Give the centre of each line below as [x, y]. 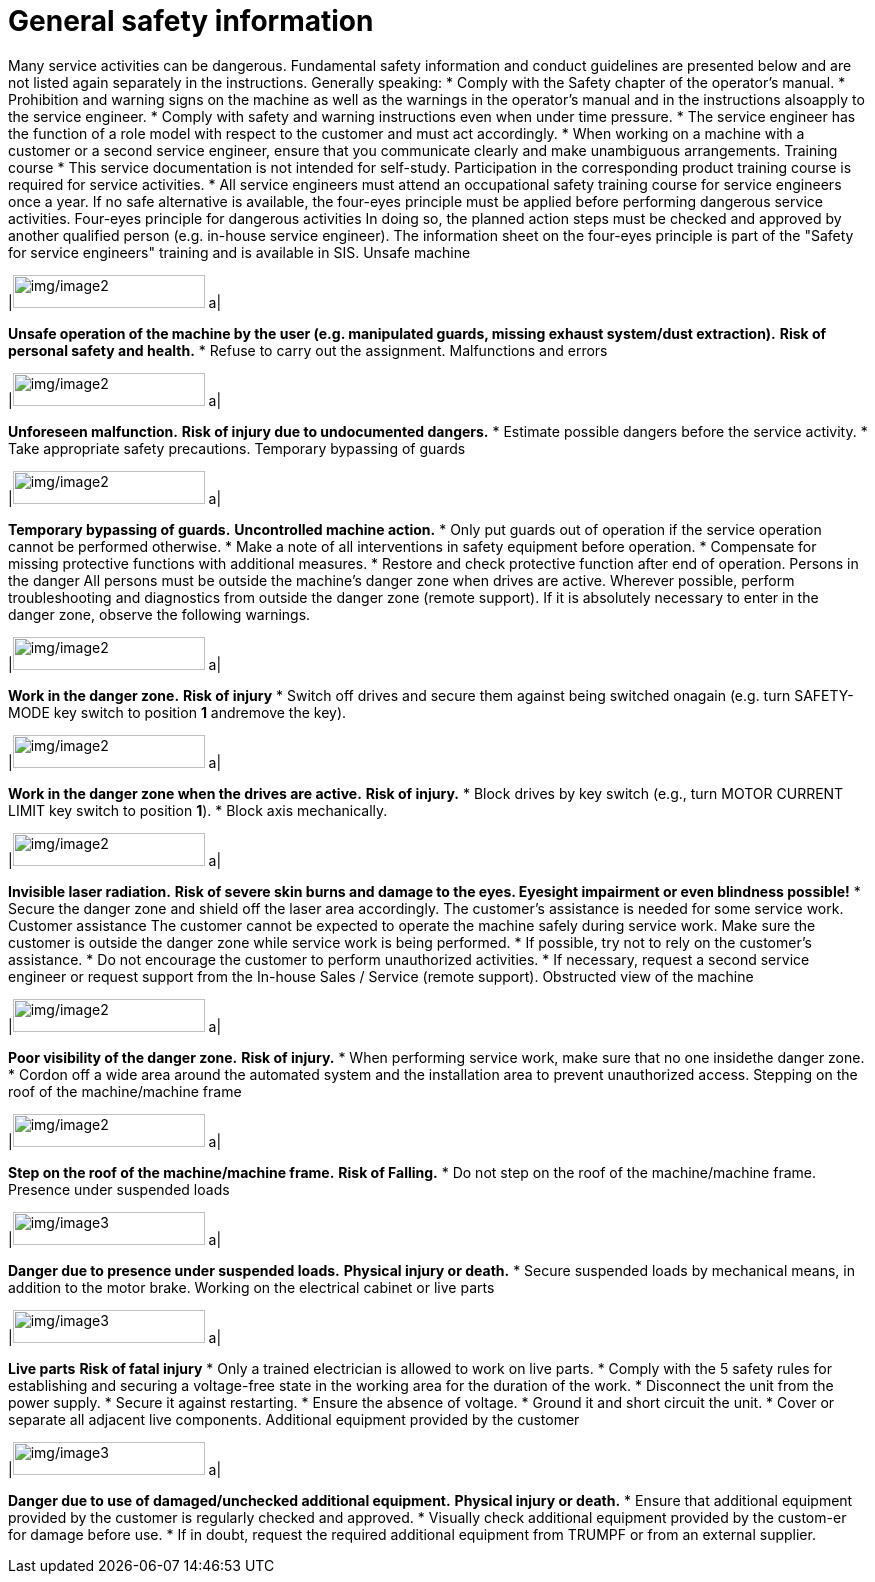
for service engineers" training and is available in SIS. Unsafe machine [239, 252]
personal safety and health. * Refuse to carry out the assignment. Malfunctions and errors [308, 350]
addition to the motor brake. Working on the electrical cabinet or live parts [251, 1287]
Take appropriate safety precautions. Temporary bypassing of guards [237, 448]
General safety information [191, 21]
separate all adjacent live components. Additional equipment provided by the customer [294, 1419]
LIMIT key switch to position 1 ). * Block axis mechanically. [198, 810]
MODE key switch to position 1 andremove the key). [177, 712]
